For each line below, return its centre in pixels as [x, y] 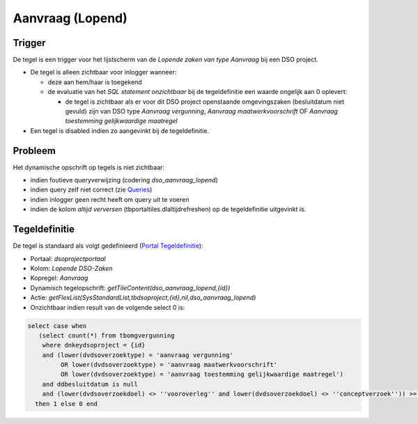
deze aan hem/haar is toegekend [95, 82]
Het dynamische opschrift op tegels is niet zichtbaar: [89, 167]
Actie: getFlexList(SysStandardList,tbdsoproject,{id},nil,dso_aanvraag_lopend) [143, 298]
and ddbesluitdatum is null [90, 384]
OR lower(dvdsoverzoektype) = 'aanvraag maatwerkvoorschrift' [169, 365]
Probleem [34, 151]
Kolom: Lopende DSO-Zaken [71, 268]
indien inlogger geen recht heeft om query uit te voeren [110, 199]
